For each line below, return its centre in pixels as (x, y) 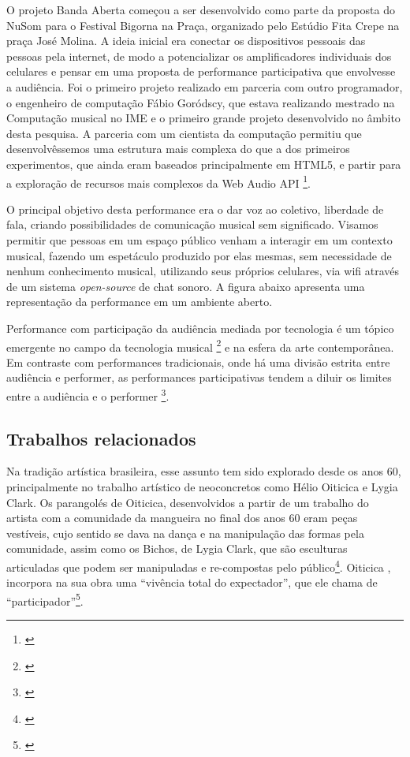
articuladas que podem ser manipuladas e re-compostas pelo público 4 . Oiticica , (199, 565)
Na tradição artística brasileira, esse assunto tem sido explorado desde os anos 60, (204, 471)
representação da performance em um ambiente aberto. (140, 302)
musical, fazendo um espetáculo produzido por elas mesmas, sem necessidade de (199, 255)
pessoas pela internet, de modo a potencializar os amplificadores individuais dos (199, 56)
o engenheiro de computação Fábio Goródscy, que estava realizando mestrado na (201, 102)
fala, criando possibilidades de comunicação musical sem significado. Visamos (192, 224)
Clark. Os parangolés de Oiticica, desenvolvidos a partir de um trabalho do (188, 502)
